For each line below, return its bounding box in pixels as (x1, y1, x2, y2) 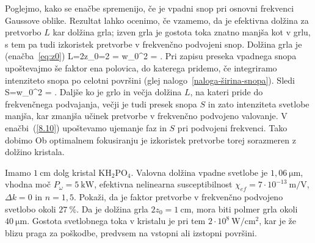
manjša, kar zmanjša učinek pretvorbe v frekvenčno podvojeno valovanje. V (5, 109, 288, 122)
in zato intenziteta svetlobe (208, 97, 310, 110)
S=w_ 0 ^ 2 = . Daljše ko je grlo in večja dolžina (5, 85, 182, 98)
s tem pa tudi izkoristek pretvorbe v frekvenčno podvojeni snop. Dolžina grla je (5, 37, 302, 50)
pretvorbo (5, 26, 42, 38)
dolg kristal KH (53, 165, 112, 178)
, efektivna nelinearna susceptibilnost (94, 178, 233, 190)
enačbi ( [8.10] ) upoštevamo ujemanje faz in (5, 121, 167, 134)
